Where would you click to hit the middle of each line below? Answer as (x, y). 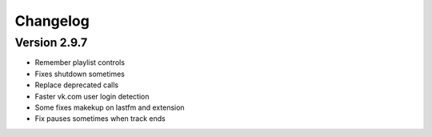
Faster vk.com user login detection (92, 96)
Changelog (52, 21)
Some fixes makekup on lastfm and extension (110, 107)
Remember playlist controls (80, 62)
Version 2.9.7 (51, 42)
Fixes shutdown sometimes (80, 74)
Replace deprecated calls (77, 85)
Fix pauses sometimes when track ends (100, 119)
